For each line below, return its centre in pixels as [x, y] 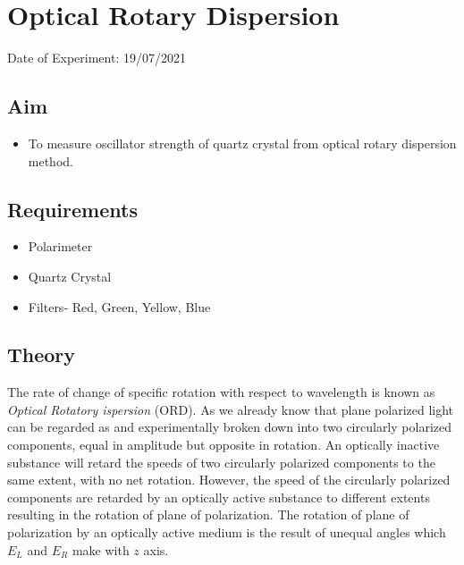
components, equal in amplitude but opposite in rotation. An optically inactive [224, 445]
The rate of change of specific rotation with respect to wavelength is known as [221, 392]
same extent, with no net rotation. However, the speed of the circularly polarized [229, 480]
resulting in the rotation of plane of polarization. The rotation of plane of [208, 514]
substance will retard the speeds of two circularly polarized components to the [221, 462]
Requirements [72, 209]
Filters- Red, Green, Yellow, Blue [119, 306]
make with [101, 549]
